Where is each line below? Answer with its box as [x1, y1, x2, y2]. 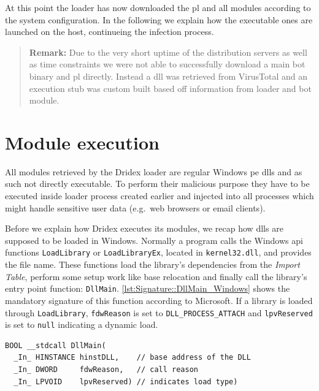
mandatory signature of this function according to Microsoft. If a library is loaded [5, 294, 313, 306]
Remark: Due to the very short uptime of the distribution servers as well [29, 45, 307, 58]
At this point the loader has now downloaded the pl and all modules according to [5, 1, 311, 13]
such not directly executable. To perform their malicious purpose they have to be [5, 177, 310, 190]
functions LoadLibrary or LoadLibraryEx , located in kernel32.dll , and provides [5, 246, 312, 259]
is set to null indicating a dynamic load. [5, 318, 158, 331]
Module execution [5, 129, 159, 154]
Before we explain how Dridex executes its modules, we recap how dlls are [5, 222, 283, 235]
